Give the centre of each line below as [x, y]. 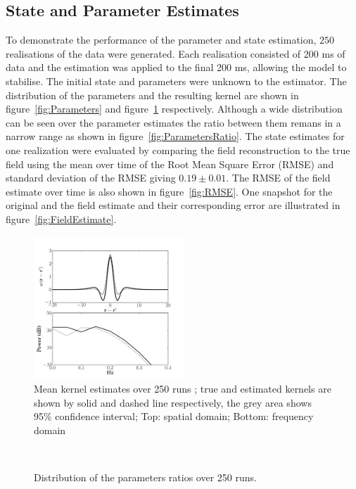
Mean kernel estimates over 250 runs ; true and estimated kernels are [183, 389]
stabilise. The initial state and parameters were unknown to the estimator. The [176, 81]
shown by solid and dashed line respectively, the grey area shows [173, 402]
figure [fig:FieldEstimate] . [61, 218]
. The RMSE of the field [278, 178]
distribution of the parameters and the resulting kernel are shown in [152, 95]
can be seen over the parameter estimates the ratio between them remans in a [173, 122]
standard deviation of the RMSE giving [91, 178]
